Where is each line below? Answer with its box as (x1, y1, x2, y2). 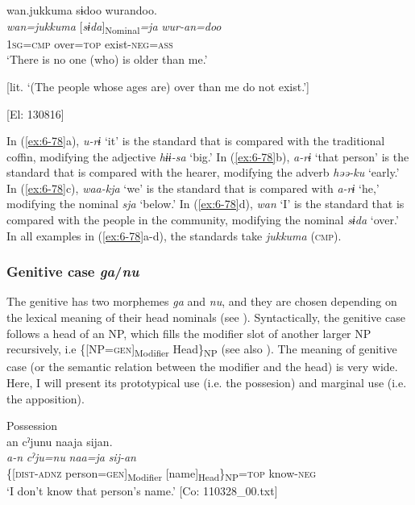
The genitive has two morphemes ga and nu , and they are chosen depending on (6, 293, 397, 310)
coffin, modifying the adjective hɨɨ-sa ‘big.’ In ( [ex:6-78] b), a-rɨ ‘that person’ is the (6, 148, 409, 165)
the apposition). (6, 390, 85, 407)
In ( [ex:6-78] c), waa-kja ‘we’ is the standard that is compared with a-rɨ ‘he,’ (6, 179, 380, 196)
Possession (6, 417, 58, 434)
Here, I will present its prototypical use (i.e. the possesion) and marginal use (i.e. (6, 374, 407, 390)
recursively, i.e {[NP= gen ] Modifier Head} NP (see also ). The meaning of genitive (6, 340, 397, 360)
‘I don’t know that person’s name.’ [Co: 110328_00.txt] (6, 482, 278, 499)
